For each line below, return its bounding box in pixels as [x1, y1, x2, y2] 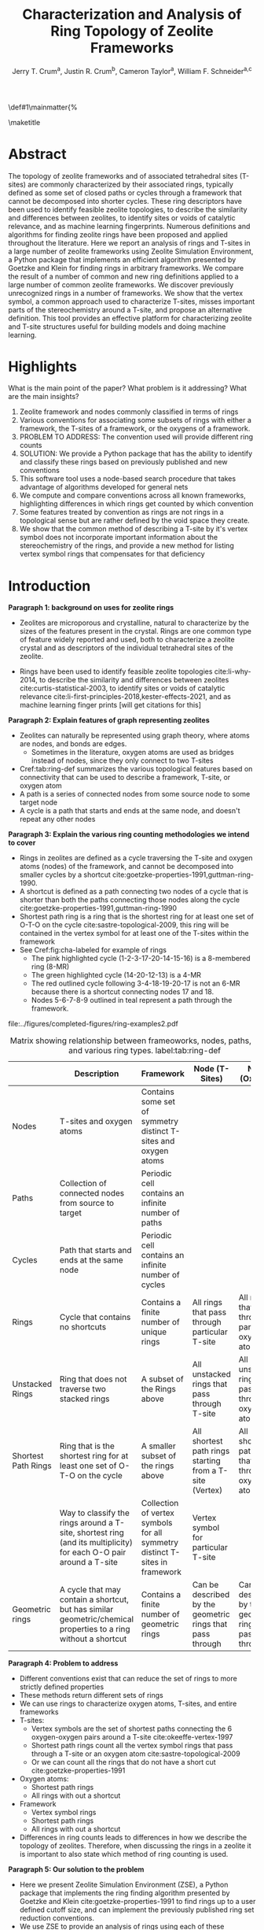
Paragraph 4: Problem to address [8, 1658, 119, 1668]
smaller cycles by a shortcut [19, 870, 112, 879]
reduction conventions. [19, 1913, 94, 1923]
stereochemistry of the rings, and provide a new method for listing [19, 541, 234, 550]
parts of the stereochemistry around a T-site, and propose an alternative [8, 305, 242, 314]
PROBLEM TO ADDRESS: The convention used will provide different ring [19, 432, 254, 442]
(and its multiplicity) [59, 1537, 134, 1548]
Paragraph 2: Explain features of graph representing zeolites [8, 715, 210, 725]
